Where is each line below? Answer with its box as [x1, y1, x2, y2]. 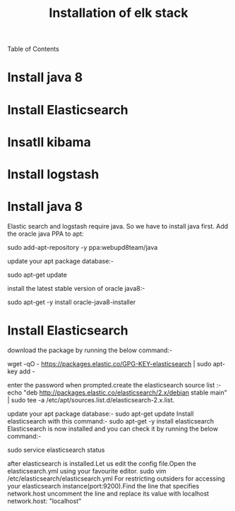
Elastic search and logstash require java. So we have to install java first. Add [7, 222, 229, 230]
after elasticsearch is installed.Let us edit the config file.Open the [7, 459, 196, 467]
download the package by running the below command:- [7, 346, 173, 354]
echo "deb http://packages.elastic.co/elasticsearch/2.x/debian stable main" [7, 388, 227, 397]
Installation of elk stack [49, 5, 188, 21]
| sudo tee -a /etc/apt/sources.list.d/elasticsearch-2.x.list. [7, 395, 175, 404]
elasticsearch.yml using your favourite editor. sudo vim [7, 467, 167, 475]
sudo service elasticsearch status [7, 445, 105, 454]
